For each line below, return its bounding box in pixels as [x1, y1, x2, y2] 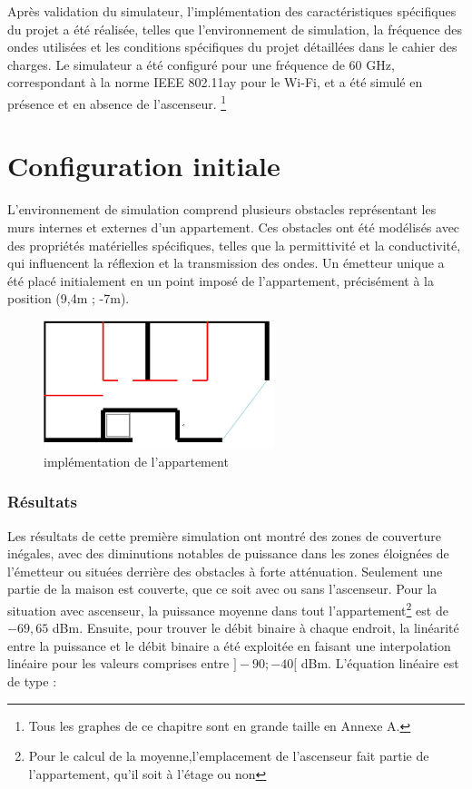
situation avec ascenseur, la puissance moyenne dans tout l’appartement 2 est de [7, 597, 448, 619]
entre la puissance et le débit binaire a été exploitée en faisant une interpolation [7, 636, 451, 655]
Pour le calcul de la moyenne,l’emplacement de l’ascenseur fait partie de [28, 746, 429, 765]
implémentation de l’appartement [44, 451, 229, 470]
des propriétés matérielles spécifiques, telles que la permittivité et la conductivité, [7, 235, 461, 254]
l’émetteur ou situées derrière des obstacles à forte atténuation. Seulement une [7, 561, 443, 580]
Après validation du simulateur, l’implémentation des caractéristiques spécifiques [7, 2, 457, 20]
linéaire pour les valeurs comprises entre [7, 654, 230, 673]
